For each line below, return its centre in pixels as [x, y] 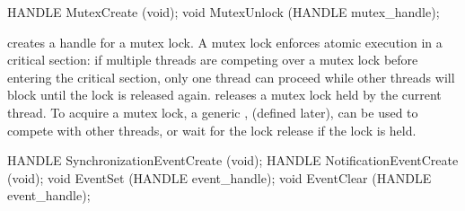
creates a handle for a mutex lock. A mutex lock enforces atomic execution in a [225, 42]
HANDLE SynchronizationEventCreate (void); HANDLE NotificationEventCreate [233, 160]
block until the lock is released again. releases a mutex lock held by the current [224, 95]
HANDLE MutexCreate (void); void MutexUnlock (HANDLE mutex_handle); [224, 12]
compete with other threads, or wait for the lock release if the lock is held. [212, 130]
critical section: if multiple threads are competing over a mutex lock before [213, 60]
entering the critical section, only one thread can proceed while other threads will [231, 77]
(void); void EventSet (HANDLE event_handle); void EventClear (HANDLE [219, 177]
